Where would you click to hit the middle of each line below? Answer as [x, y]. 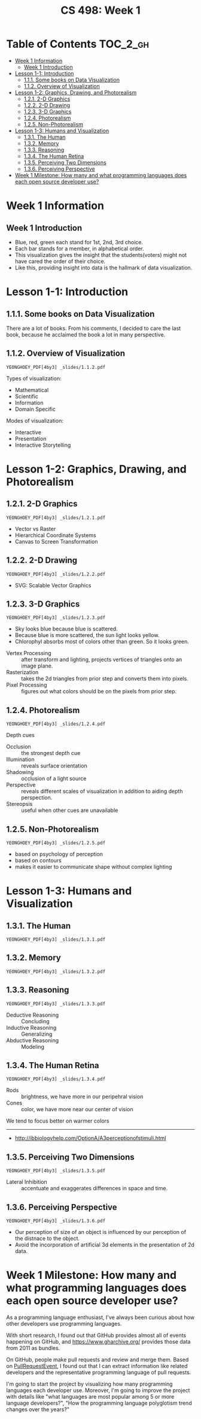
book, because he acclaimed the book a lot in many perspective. [86, 334]
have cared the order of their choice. [60, 261]
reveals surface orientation [54, 766]
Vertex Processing [29, 653]
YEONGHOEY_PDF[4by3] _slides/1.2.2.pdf [56, 574]
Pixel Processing [27, 685]
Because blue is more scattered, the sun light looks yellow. [87, 635]
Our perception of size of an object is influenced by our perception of [100, 1232]
